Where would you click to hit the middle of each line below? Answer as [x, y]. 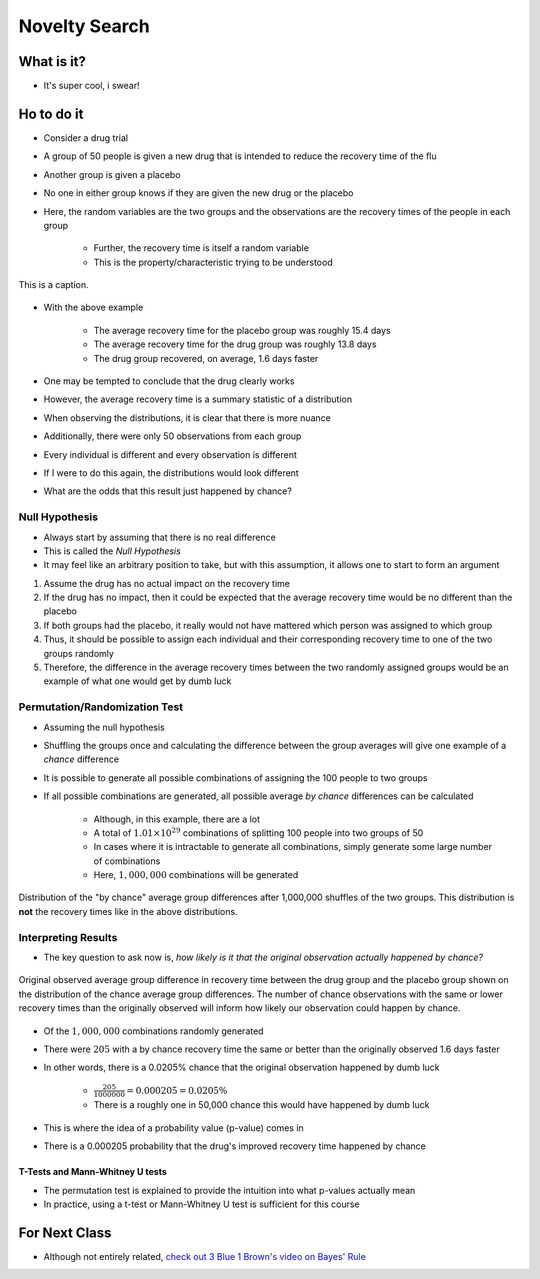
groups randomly [79, 653]
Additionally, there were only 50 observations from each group [172, 436]
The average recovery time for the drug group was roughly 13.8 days [235, 344]
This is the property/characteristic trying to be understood [213, 262]
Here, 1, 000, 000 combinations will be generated [196, 875]
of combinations [127, 861]
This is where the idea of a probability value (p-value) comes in [173, 1127]
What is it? [52, 61]
